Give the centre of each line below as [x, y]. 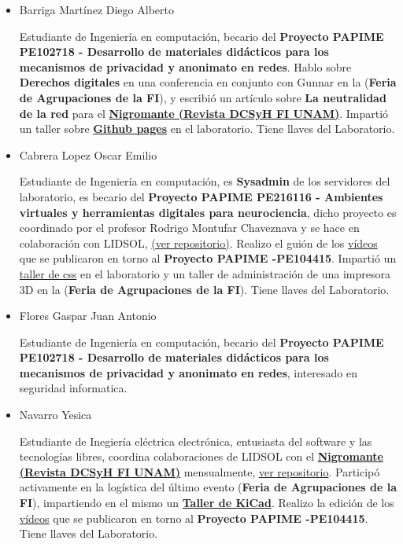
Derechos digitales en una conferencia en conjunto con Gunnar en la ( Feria [208, 82]
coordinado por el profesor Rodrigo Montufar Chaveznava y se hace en [189, 228]
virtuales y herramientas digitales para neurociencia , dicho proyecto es [208, 212]
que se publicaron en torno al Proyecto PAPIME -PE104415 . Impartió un [208, 258]
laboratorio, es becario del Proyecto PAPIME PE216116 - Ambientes [201, 196]
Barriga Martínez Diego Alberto [96, 9]
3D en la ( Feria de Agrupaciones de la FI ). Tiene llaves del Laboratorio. [204, 289]
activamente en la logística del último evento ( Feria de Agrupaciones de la [208, 487]
